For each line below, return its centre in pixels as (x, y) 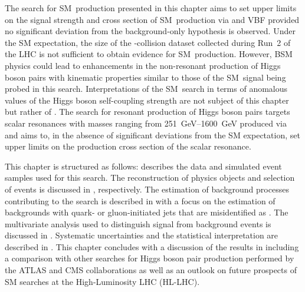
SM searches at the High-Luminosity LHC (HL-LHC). (102, 281)
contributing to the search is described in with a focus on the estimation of (140, 200)
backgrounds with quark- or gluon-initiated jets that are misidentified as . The (147, 212)
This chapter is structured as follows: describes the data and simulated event (143, 166)
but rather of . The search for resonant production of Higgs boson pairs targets (147, 112)
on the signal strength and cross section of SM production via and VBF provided (152, 19)
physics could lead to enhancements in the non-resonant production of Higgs (143, 65)
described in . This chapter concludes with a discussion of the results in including (152, 246)
